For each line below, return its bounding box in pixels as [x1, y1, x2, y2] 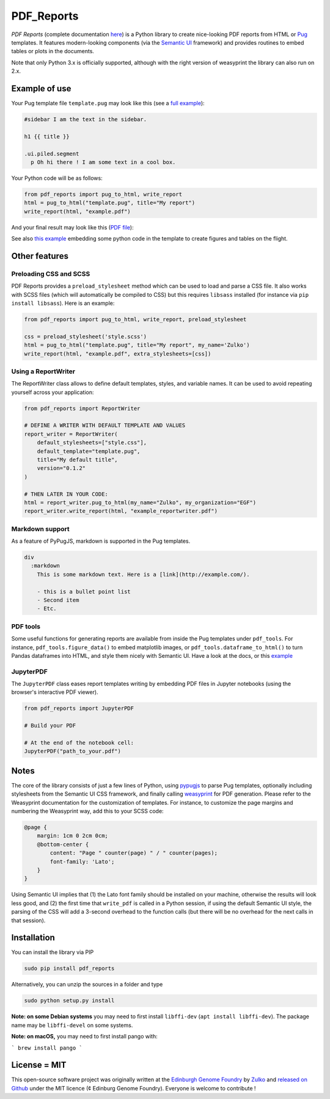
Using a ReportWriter [11, 367, 76, 376]
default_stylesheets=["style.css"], [37, 439, 147, 446]
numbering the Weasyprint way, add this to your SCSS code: [11, 808, 164, 815]
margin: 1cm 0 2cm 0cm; [37, 832, 108, 840]
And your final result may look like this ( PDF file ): [11, 223, 134, 231]
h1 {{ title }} [24, 133, 70, 140]
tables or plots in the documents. [11, 48, 95, 55]
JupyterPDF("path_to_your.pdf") [24, 748, 122, 755]
